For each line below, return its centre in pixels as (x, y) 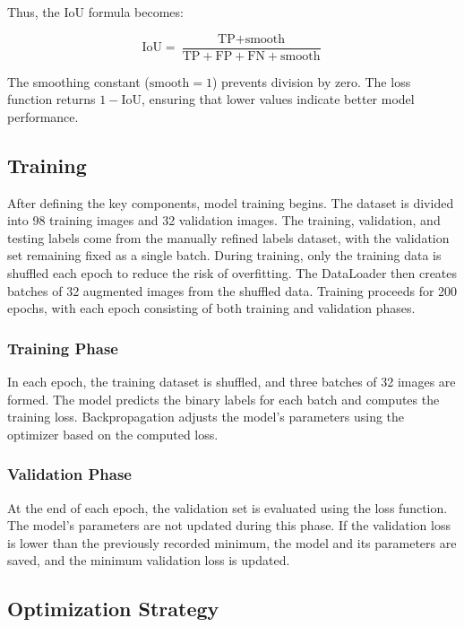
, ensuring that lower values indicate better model (278, 99)
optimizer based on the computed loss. (113, 434)
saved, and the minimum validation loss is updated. (149, 560)
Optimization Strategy (113, 609)
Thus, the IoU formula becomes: (95, 12)
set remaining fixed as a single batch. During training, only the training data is (224, 255)
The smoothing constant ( (78, 81)
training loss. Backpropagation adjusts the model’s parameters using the (206, 417)
